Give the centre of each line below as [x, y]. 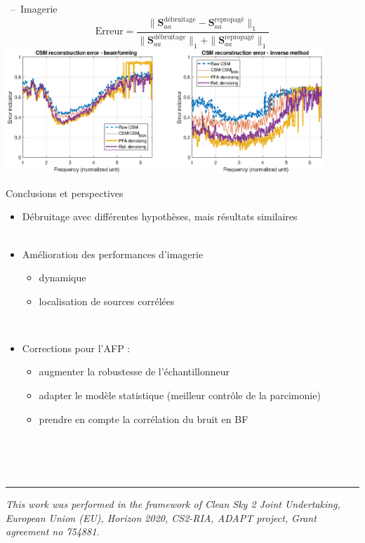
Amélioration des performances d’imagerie [113, 254]
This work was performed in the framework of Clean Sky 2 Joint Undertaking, [173, 504]
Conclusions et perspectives [65, 193]
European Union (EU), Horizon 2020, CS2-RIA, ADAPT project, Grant [161, 517]
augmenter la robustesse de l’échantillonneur [134, 371]
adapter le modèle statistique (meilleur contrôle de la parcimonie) [180, 395]
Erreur [109, 32]
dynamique [62, 277]
